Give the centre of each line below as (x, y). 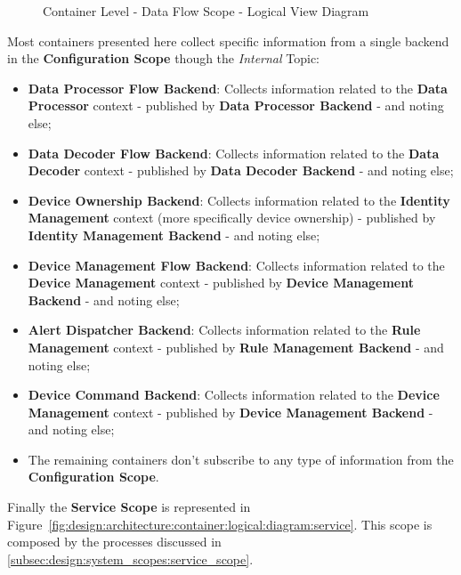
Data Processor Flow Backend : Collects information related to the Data (238, 88)
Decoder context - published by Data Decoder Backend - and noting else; (241, 170)
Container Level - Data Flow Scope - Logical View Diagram (206, 11)
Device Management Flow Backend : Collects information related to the (236, 265)
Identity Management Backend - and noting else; (174, 235)
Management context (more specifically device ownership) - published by (232, 218)
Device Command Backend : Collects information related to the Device (234, 395)
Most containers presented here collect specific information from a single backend (228, 40)
